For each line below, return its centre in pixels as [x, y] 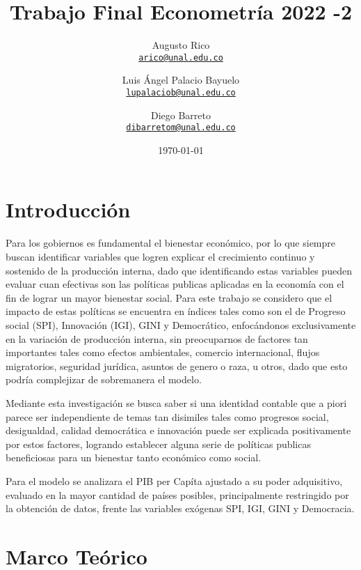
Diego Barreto [181, 115]
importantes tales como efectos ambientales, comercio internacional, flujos [163, 352]
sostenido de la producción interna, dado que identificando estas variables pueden [179, 270]
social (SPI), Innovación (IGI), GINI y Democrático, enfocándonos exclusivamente [181, 324]
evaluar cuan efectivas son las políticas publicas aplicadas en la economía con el [175, 284]
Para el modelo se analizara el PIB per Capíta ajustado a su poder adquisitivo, [174, 480]
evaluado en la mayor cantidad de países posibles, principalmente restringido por [177, 494]
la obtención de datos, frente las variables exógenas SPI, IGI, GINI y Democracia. [180, 508]
